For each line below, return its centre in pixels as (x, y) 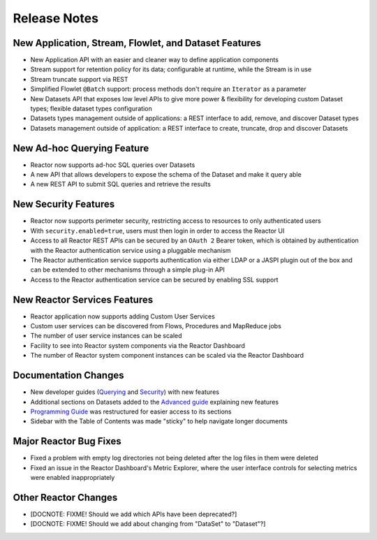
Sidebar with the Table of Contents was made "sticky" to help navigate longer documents (159, 421)
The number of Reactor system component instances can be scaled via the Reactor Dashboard (167, 356)
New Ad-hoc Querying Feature (81, 148)
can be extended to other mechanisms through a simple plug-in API (127, 270)
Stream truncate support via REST (79, 79)
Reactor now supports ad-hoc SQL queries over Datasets (113, 165)
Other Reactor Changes (65, 497)
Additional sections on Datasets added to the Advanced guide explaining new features (155, 402)
